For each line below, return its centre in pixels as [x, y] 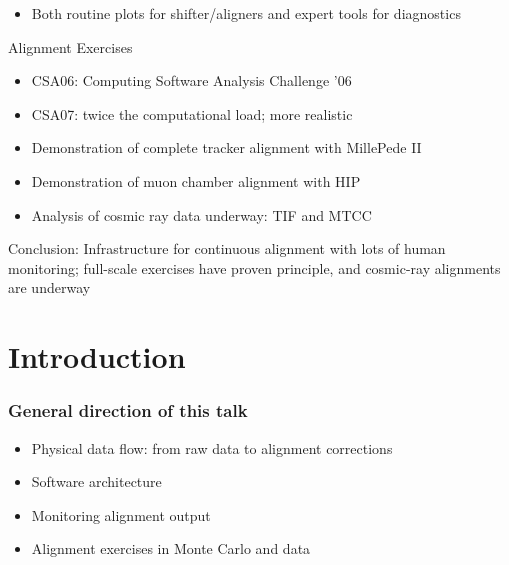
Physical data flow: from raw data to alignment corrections [212, 447]
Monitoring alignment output [121, 514]
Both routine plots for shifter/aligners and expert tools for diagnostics [246, 13]
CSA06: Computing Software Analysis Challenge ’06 [191, 80]
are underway [49, 287]
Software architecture [96, 481]
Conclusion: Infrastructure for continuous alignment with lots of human [227, 248]
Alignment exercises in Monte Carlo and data [171, 548]
